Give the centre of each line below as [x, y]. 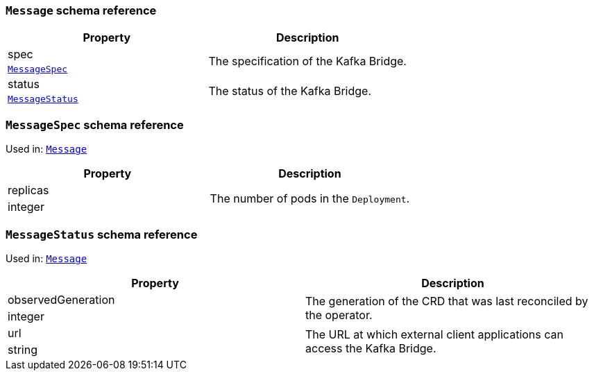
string [23, 349]
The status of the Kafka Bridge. [290, 91]
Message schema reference [81, 10]
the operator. [339, 315]
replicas [28, 190]
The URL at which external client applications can [434, 334]
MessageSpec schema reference [95, 125]
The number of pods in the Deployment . [310, 199]
